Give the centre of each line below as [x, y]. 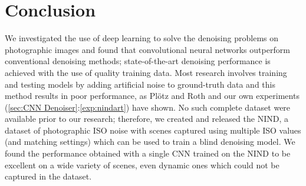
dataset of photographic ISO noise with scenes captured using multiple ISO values [153, 130]
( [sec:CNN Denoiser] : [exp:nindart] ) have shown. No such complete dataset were [148, 107]
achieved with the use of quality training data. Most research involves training [146, 72]
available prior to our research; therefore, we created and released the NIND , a [147, 119]
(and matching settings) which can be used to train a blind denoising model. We [150, 142]
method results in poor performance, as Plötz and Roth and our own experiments [152, 96]
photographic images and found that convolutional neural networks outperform [147, 49]
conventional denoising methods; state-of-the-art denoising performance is [138, 61]
